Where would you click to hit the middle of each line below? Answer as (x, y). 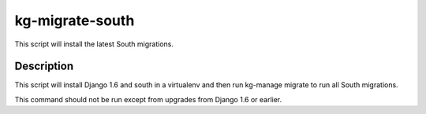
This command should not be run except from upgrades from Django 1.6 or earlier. (148, 99)
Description (44, 66)
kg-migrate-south (75, 20)
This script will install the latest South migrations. (94, 44)
